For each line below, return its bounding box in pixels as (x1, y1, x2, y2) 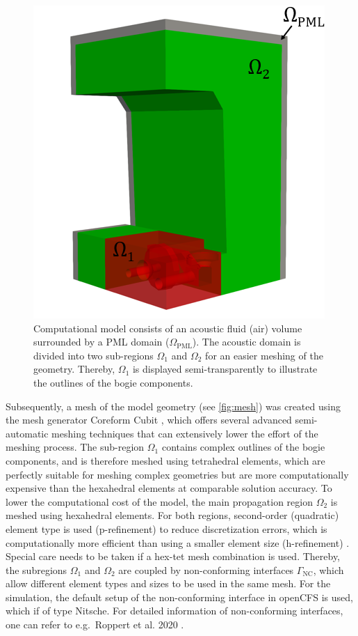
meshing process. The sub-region (6, 440, 145, 454)
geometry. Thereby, (33, 362, 115, 376)
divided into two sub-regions (33, 348, 154, 362)
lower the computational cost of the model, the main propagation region (6, 494, 313, 509)
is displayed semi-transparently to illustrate (132, 362, 318, 376)
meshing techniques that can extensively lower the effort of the (51, 426, 318, 440)
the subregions (6, 562, 67, 577)
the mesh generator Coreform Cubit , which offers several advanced (6, 412, 292, 427)
